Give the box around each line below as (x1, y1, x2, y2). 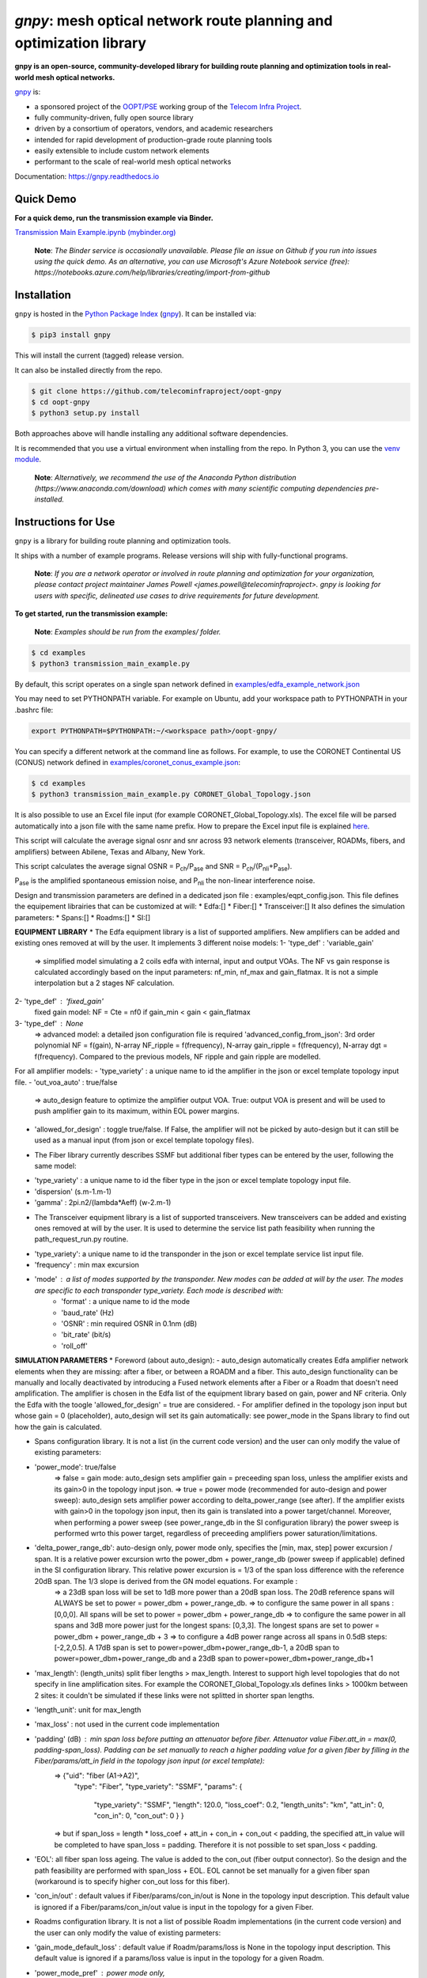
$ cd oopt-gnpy (31, 397, 90, 407)
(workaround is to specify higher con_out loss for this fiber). (34, 1877, 230, 1886)
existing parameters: (34, 1448, 102, 1457)
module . (14, 455, 42, 464)
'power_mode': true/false (34, 1462, 116, 1472)
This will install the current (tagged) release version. (14, 351, 184, 360)
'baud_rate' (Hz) (61, 1308, 115, 1317)
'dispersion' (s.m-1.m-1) (34, 1187, 112, 1196)
